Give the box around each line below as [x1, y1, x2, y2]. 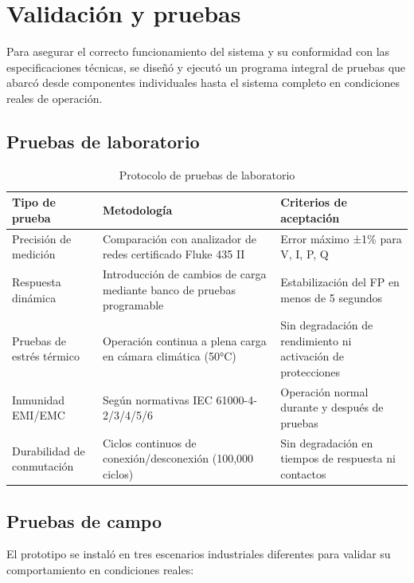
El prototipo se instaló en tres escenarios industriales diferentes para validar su [6, 546, 391, 562]
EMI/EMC [12, 407, 65, 423]
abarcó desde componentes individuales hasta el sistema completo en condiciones [6, 74, 400, 91]
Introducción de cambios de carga [102, 266, 267, 282]
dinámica [12, 289, 57, 305]
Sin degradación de [280, 317, 373, 333]
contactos [280, 466, 326, 483]
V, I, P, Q [280, 246, 329, 262]
